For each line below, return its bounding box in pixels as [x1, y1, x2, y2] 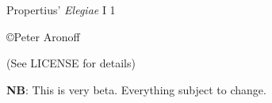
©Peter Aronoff [6, 28, 80, 44]
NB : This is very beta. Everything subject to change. [6, 81, 266, 97]
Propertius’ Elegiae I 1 [6, 2, 116, 17]
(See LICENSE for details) [6, 55, 136, 71]
